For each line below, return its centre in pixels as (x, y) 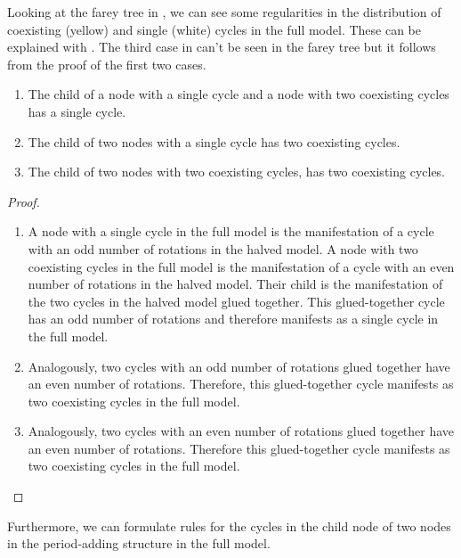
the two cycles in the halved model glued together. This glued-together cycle (236, 301)
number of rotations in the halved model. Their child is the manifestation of (235, 284)
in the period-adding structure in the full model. (139, 543)
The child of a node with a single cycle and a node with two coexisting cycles (239, 94)
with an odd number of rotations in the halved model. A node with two (223, 248)
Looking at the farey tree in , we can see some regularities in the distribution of (224, 12)
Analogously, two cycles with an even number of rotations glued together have (241, 431)
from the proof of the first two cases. (107, 64)
